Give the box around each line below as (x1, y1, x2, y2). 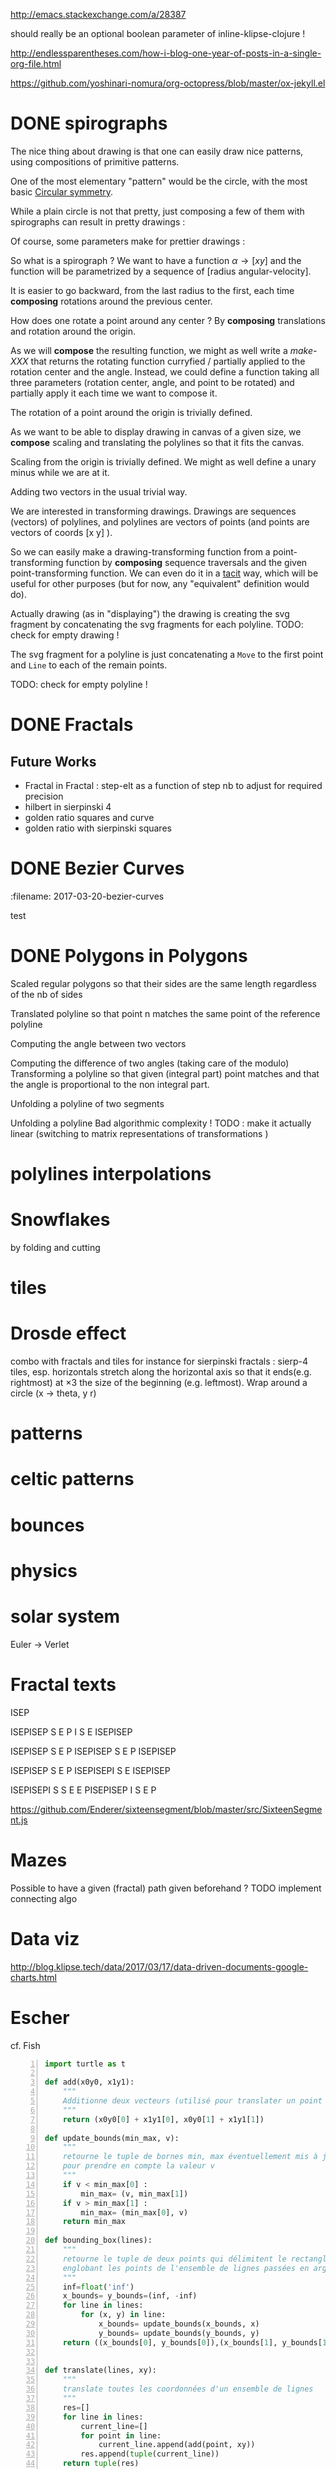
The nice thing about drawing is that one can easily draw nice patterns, (10, 145, 304, 157)
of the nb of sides (10, 988, 83, 1000)
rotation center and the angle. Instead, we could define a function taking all (10, 365, 320, 378)
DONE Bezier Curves (10, 857, 185, 880)
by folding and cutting (10, 1241, 101, 1253)
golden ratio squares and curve (24, 811, 155, 823)
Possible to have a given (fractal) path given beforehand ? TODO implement (10, 1882, 322, 1894)
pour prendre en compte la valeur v (62, 2161, 216, 2171)
